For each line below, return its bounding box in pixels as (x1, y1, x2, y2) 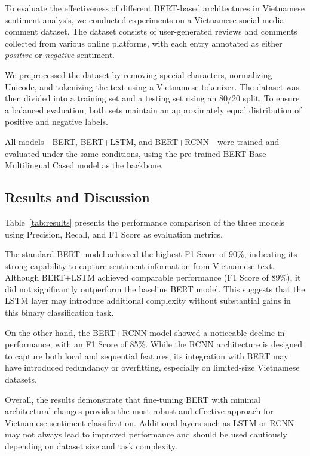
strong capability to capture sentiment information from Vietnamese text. (5, 259, 275, 272)
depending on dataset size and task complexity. (5, 440, 177, 452)
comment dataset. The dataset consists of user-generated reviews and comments (5, 25, 297, 38)
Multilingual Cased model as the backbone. (5, 159, 164, 171)
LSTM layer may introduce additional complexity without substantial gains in (5, 294, 291, 307)
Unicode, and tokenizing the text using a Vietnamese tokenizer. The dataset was (5, 80, 300, 93)
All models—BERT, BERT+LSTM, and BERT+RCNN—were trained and (5, 135, 280, 147)
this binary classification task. (5, 306, 114, 319)
